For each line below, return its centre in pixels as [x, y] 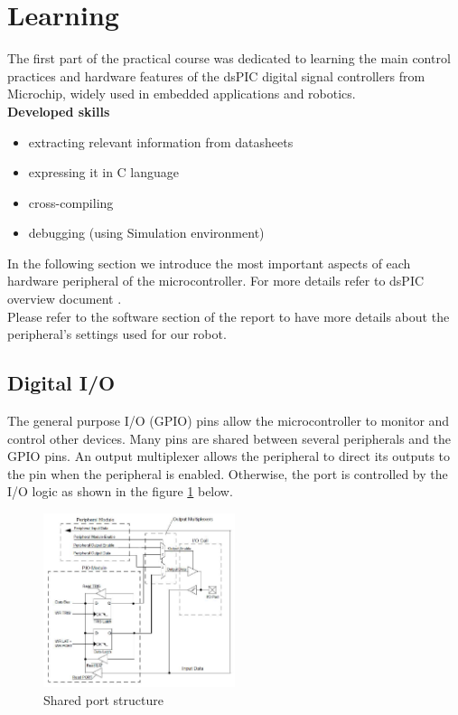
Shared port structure [103, 699]
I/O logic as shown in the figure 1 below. [120, 491]
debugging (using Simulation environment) [146, 233]
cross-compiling [71, 202]
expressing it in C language [104, 172]
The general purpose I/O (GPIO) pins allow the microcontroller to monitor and [229, 421]
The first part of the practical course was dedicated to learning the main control [229, 58]
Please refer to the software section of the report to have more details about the [229, 316]
